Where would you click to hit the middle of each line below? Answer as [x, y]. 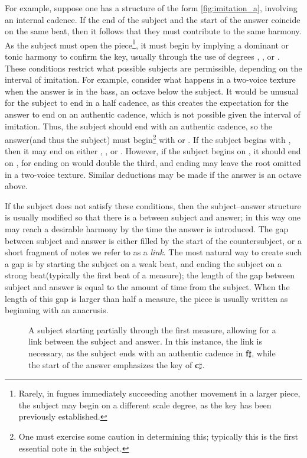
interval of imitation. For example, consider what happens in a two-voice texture [150, 79]
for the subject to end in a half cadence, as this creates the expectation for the [147, 103]
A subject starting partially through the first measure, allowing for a [152, 329]
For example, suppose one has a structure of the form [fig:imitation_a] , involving [151, 8]
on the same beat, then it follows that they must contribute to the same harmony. [153, 31]
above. [16, 186]
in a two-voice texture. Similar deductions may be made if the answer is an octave [153, 174]
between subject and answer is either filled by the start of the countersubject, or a [153, 240]
